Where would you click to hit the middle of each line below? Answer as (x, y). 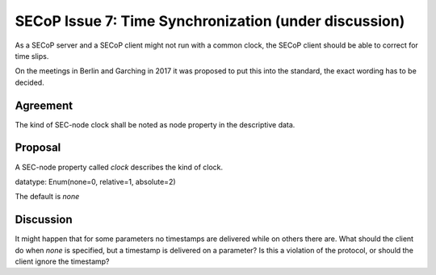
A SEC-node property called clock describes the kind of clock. (119, 167)
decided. (29, 82)
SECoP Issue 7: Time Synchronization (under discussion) (210, 21)
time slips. (32, 56)
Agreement (44, 105)
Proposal (38, 148)
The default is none (47, 197)
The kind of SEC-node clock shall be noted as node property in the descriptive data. (155, 124)
